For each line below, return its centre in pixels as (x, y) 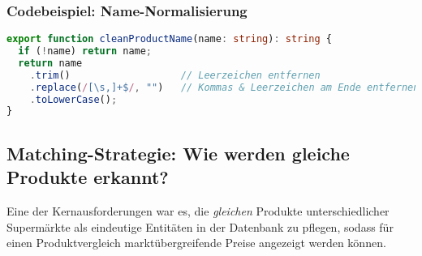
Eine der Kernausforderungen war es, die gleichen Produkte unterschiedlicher (198, 210)
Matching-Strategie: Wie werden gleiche (178, 153)
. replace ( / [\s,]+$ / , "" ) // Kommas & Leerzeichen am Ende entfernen (224, 87)
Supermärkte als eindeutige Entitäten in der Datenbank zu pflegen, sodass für (200, 226)
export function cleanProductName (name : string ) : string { (170, 39)
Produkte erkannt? (88, 177)
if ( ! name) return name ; (85, 51)
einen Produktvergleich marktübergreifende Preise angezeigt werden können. (196, 243)
